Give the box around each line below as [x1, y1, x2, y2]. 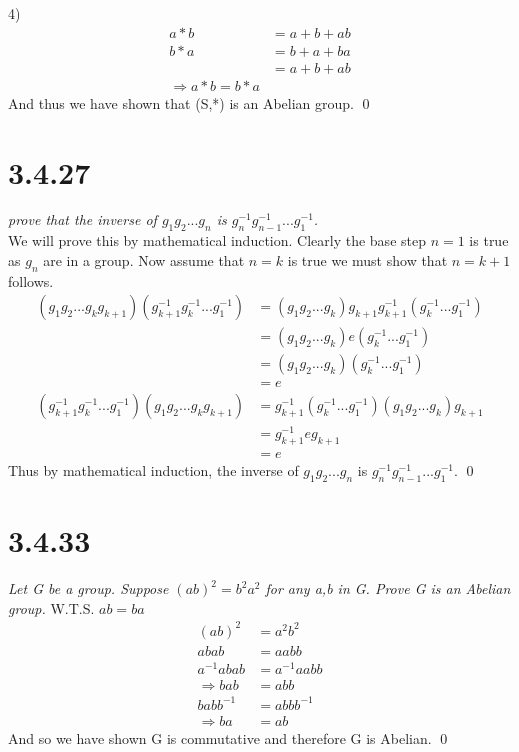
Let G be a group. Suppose [8, 578, 169, 599]
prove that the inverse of [8, 209, 157, 230]
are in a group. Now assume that [43, 249, 245, 270]
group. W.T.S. [8, 597, 95, 618]
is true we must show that [287, 249, 448, 270]
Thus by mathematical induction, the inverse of [8, 460, 299, 481]
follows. [8, 270, 54, 291]
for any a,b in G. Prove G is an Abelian [265, 578, 511, 599]
